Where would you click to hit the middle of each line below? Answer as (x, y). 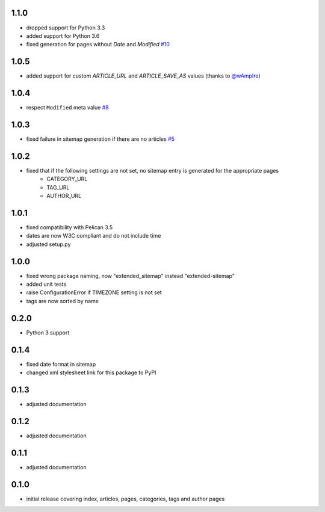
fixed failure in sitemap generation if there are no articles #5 (100, 139)
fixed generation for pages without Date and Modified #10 (98, 45)
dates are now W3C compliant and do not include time (94, 236)
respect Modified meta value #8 (68, 108)
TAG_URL (58, 187)
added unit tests (46, 284)
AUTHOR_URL (64, 196)
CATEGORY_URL (67, 179)
